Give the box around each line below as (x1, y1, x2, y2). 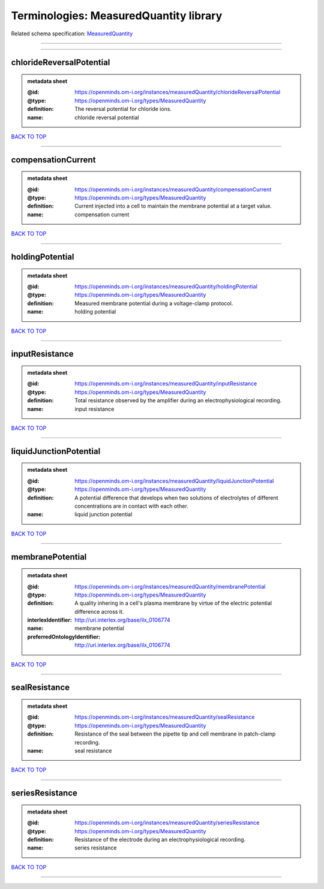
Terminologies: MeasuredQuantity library (11, 9, 223, 22)
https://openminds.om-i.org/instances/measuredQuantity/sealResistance (74, 713, 255, 721)
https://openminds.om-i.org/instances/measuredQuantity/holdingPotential (74, 283, 258, 290)
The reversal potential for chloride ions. (74, 106, 172, 113)
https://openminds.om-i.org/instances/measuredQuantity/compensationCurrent (74, 186, 272, 193)
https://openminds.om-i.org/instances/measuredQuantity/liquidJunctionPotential (74, 477, 274, 484)
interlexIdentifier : (27, 616, 72, 623)
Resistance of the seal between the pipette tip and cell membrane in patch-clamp (74, 730, 276, 737)
